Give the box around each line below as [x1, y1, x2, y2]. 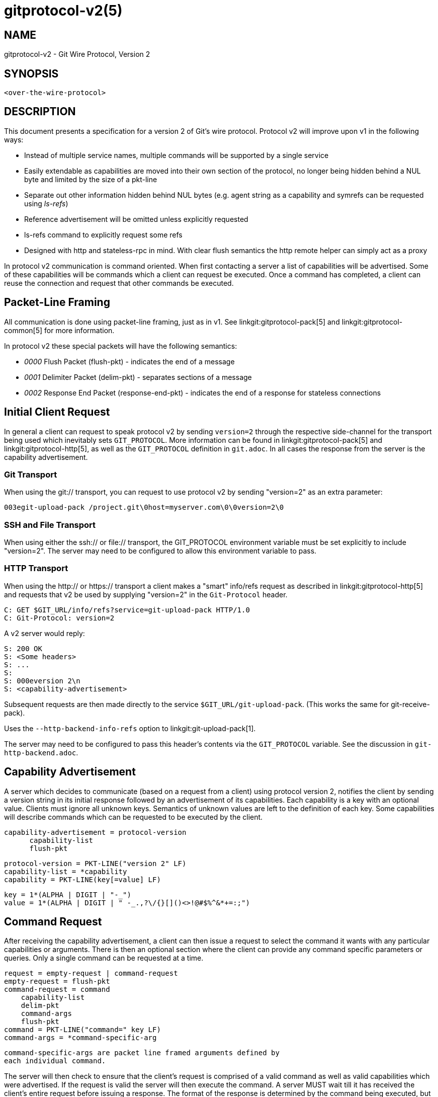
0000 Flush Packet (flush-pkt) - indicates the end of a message [24, 357, 235, 366]
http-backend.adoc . [4, 748, 78, 757]
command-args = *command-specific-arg [4, 1034, 157, 1042]
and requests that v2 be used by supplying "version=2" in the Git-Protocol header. [4, 590, 288, 599]
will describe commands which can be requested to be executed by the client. [4, 812, 263, 821]
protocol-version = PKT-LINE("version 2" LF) [4, 859, 187, 868]
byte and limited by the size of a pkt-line [24, 175, 157, 184]
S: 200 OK [4, 644, 42, 653]
